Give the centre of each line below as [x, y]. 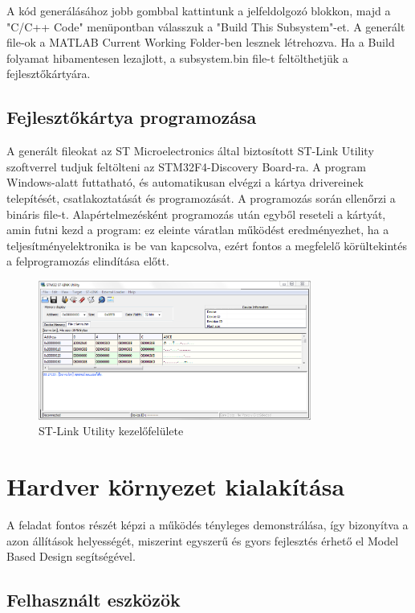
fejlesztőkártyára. [49, 74]
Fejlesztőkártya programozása [132, 117]
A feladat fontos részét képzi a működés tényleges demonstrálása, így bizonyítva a [207, 525]
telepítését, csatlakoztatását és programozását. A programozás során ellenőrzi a [201, 197]
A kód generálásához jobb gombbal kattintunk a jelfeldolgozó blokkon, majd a [199, 10]
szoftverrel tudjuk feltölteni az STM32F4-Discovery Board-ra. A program [186, 166]
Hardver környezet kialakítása [176, 486]
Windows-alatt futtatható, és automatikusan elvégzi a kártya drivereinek [185, 182]
